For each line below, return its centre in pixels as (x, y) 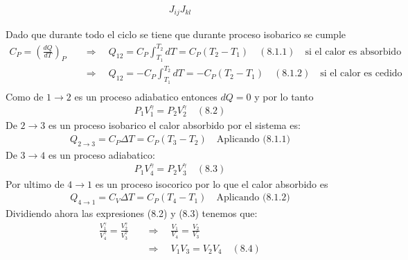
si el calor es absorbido (353, 52)
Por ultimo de (35, 183)
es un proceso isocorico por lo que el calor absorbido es (212, 183)
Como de (25, 96)
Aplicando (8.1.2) (253, 198)
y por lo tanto (284, 96)
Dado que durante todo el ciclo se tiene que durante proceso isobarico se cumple (176, 34)
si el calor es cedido (361, 74)
